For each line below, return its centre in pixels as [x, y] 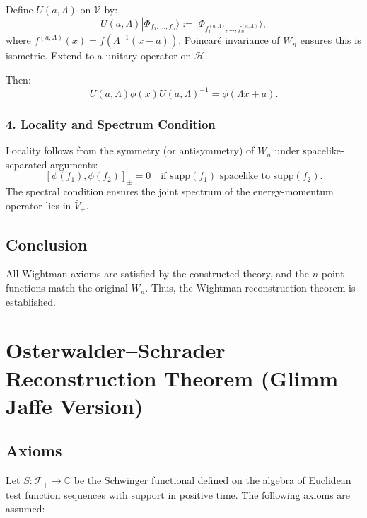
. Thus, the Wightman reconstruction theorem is [250, 288]
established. [31, 301]
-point [331, 274]
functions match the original [67, 288]
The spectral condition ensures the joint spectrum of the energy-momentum [170, 191]
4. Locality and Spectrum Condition [111, 123]
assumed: [25, 508]
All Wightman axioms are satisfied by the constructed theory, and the [157, 274]
